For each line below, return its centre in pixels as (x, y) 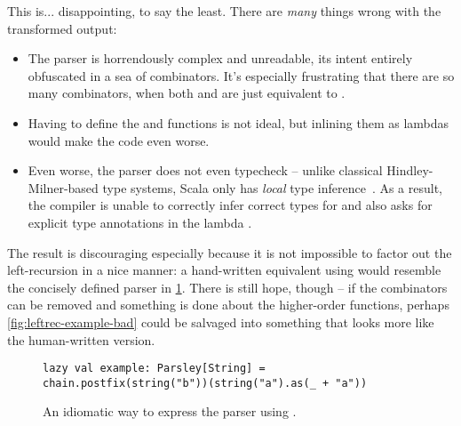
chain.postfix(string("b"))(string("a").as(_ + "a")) (205, 383)
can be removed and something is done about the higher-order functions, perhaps (228, 305)
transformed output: (62, 28)
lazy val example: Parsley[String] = (154, 369)
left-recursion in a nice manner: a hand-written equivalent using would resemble (224, 270)
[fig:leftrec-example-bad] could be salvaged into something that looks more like (221, 322)
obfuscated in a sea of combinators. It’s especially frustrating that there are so (241, 75)
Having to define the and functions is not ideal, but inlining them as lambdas (238, 122)
